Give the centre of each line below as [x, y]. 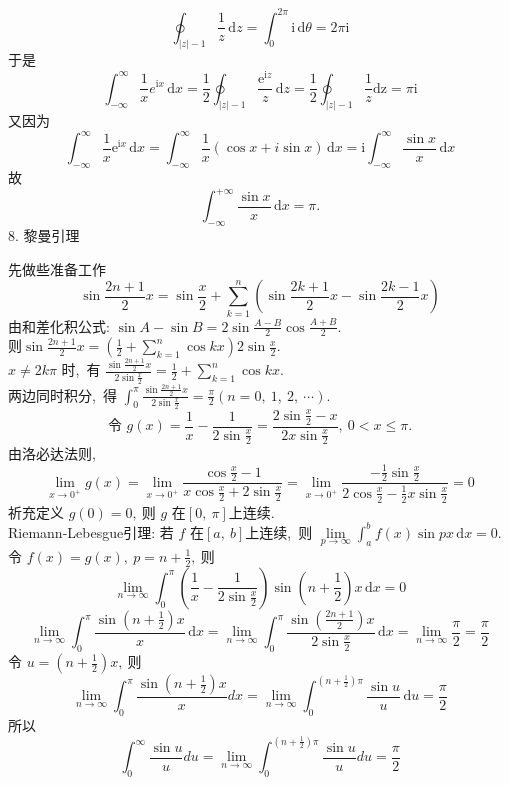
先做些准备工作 [57, 268]
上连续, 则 [279, 531]
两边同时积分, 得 [62, 394]
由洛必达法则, [52, 453]
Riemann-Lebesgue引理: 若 [91, 531]
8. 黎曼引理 [44, 235]
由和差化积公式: [59, 325]
